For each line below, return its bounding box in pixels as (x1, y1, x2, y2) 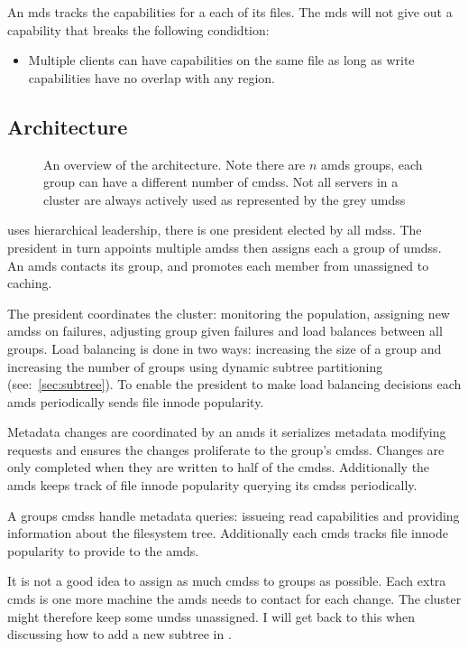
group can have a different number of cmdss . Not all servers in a (43, 172, 399, 191)
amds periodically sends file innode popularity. (7, 392, 264, 411)
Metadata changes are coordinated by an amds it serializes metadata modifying (7, 422, 446, 441)
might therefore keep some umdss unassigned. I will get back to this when (7, 607, 416, 626)
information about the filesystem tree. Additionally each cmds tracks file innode (7, 524, 448, 542)
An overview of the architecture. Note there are (43, 154, 306, 173)
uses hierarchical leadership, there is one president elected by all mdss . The (7, 220, 422, 239)
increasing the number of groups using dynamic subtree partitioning (7, 357, 383, 375)
